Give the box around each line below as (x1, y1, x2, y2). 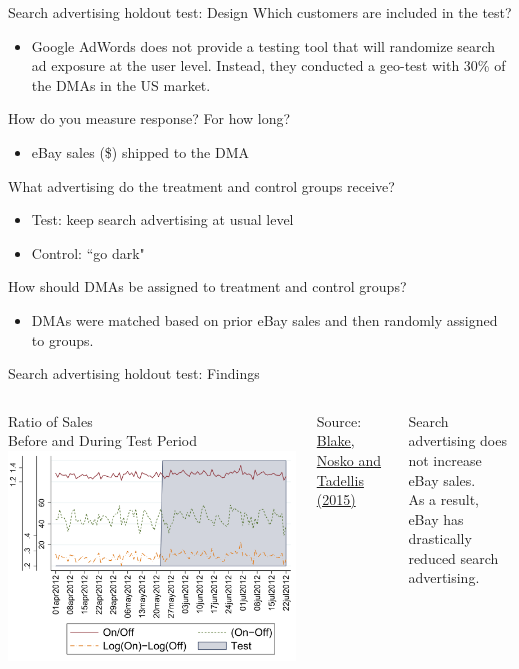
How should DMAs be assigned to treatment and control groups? (8, 276, 407, 297)
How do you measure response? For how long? (8, 108, 291, 129)
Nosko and (316, 449, 382, 470)
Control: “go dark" (31, 242, 145, 263)
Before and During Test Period (8, 430, 198, 451)
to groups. (31, 329, 94, 350)
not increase (408, 449, 482, 470)
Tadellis (316, 469, 364, 490)
